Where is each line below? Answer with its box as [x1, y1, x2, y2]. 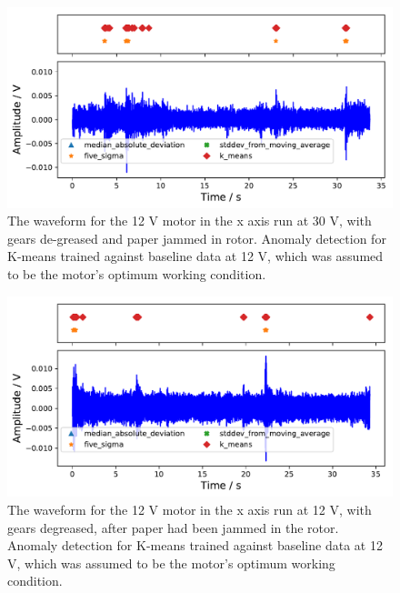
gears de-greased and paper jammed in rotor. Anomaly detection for [7, 228, 386, 247]
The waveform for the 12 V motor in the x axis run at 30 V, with [7, 211, 372, 230]
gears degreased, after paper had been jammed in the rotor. [7, 518, 339, 537]
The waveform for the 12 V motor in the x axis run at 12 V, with [7, 499, 372, 518]
